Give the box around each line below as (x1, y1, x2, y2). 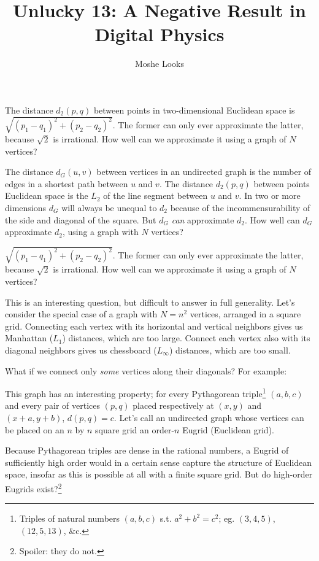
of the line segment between (103, 189, 208, 202)
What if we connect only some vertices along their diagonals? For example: (5, 364, 287, 377)
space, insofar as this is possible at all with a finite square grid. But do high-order (5, 468, 313, 481)
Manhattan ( (5, 331, 53, 344)
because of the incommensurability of (170, 201, 310, 214)
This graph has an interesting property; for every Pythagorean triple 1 (5, 385, 266, 400)
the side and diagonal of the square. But (5, 213, 156, 226)
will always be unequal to (61, 201, 157, 214)
